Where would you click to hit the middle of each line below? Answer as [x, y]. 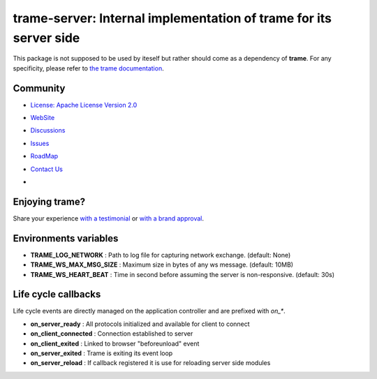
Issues [40, 143]
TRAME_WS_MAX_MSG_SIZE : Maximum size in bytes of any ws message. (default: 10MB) [162, 265]
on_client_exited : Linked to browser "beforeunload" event [115, 343]
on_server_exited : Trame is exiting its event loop [102, 353]
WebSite [43, 118]
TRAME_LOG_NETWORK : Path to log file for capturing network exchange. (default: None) [161, 255]
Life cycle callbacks [57, 294]
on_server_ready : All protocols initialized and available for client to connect [140, 324]
